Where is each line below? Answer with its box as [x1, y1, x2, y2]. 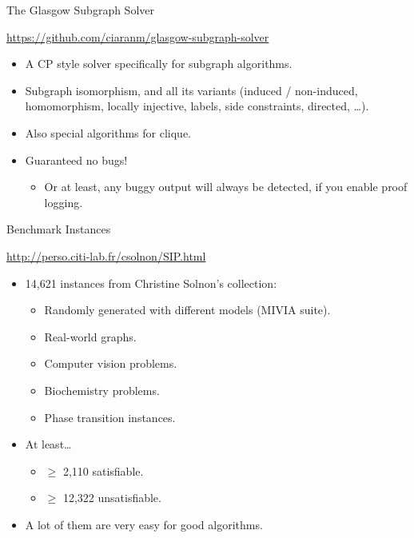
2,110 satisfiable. [62, 462, 144, 479]
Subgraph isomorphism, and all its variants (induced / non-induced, [25, 82, 358, 98]
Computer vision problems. [44, 355, 177, 372]
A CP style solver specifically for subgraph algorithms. [25, 55, 293, 72]
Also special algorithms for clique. [25, 124, 191, 141]
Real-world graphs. [44, 328, 137, 345]
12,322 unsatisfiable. [62, 489, 161, 506]
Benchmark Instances [6, 221, 111, 237]
